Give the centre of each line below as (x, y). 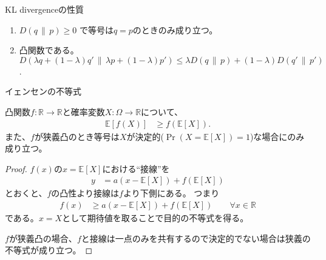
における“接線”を (136, 168)
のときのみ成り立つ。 (175, 29)
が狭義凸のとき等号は (77, 136)
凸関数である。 (49, 50)
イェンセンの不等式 (43, 91)
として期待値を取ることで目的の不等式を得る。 (155, 218)
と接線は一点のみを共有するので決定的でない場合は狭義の (196, 238)
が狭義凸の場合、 (43, 238)
